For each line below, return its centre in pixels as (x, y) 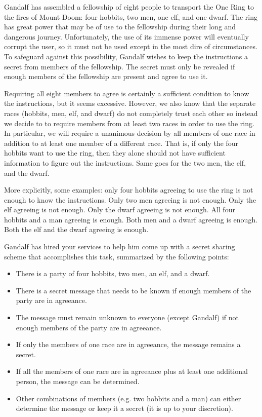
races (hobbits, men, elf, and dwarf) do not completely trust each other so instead (131, 113)
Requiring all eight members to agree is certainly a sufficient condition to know (127, 93)
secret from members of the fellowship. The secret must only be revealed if (120, 66)
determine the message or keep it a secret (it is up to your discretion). (124, 408)
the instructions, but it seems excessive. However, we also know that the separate (130, 103)
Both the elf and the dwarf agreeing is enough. (76, 229)
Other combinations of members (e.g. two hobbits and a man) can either (128, 398)
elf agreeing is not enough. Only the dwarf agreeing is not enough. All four (120, 210)
